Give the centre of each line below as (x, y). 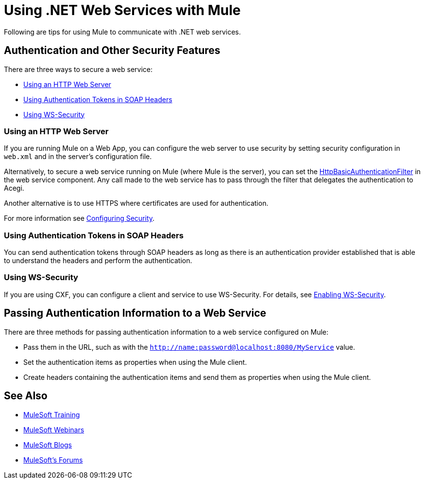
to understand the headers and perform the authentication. (98, 261)
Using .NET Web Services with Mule (122, 10)
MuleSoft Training (52, 414)
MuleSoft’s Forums (53, 460)
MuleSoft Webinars (54, 429)
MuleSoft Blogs (48, 445)
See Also (26, 396)
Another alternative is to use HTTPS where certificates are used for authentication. (136, 203)
